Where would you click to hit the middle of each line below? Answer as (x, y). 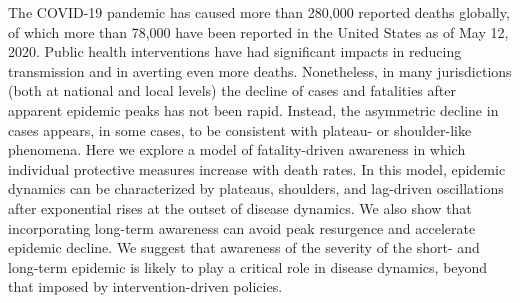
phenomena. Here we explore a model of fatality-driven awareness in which (237, 149)
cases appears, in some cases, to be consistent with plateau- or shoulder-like (240, 129)
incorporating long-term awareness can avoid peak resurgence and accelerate (242, 227)
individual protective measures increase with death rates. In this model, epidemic (257, 168)
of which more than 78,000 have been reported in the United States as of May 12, (258, 31)
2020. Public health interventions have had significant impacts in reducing (235, 51)
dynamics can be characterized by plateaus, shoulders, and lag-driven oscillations (256, 188)
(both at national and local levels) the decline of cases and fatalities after (232, 90)
